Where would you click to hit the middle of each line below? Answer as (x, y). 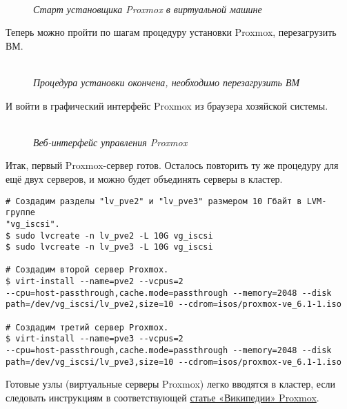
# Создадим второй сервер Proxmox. (87, 270)
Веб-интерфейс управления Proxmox (110, 142)
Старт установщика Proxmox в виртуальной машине (148, 9)
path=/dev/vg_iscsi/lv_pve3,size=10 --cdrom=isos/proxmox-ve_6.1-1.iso (173, 362)
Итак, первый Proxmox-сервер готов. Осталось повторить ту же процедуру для (172, 165)
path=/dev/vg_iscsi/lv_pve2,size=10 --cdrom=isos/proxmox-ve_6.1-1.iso (173, 305)
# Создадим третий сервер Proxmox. (87, 327)
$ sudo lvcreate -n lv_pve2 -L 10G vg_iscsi (109, 236)
